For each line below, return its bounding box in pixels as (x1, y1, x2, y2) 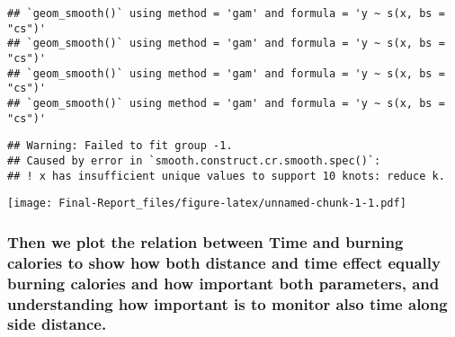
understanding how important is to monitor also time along (7, 292, 448, 315)
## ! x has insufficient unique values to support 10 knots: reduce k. (7, 169, 445, 182)
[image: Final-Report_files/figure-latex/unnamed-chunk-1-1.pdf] (7, 197, 406, 210)
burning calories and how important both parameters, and (7, 271, 440, 294)
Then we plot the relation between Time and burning (7, 230, 404, 253)
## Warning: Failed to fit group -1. (7, 139, 233, 153)
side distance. (7, 313, 107, 335)
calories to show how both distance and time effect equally (7, 251, 441, 273)
